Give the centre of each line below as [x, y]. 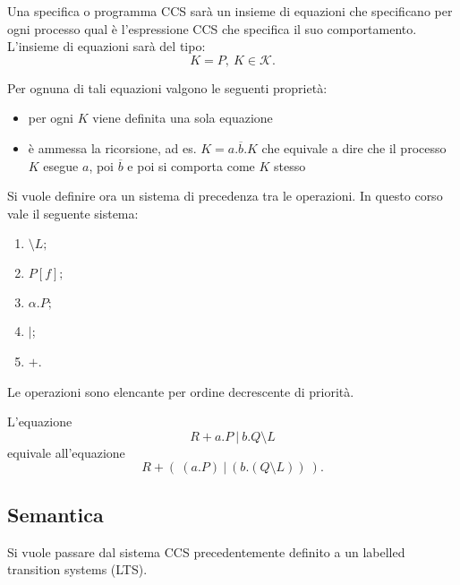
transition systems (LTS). [77, 569]
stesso [290, 165]
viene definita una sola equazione [183, 118]
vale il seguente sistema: [73, 213]
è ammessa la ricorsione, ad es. [112, 147]
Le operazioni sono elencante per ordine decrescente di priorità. [181, 391]
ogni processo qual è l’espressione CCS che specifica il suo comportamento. [212, 28]
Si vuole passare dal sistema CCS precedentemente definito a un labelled [206, 551]
